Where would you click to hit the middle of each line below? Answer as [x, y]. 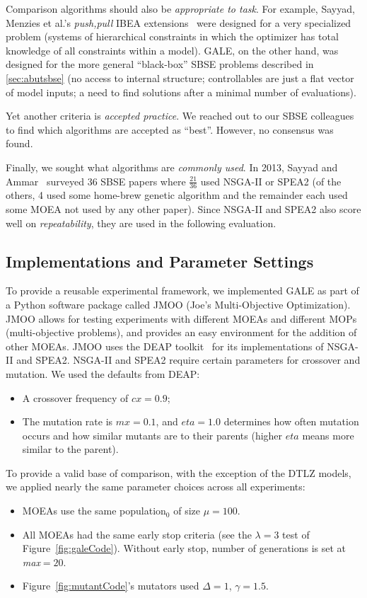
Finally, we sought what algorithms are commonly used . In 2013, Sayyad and [172, 167]
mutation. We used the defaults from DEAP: [103, 373]
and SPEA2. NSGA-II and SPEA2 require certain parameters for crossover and [188, 360]
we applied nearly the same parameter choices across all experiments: [156, 487]
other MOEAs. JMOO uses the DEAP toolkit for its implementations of [165, 346]
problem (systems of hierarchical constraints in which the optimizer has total [172, 36]
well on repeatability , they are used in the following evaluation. [141, 223]
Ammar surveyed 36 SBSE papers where [96, 181]
